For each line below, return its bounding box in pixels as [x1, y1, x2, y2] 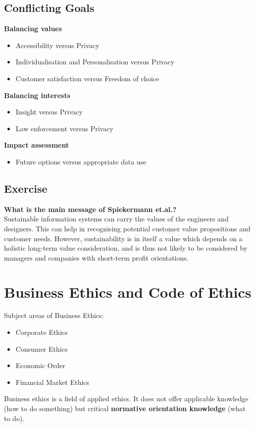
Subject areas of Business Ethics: [4, 310, 104, 320]
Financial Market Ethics [15, 376, 90, 387]
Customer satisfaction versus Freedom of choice [15, 73, 159, 83]
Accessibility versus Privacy [15, 40, 100, 50]
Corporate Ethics [15, 327, 68, 337]
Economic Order [15, 360, 65, 371]
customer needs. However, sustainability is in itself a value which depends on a [4, 233, 243, 243]
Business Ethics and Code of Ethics [4, 281, 252, 302]
